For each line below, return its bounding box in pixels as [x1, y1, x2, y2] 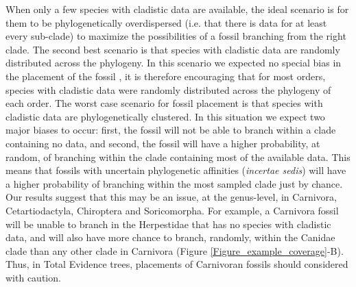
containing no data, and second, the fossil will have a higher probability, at [5, 136, 320, 150]
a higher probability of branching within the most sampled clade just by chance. [5, 176, 343, 190]
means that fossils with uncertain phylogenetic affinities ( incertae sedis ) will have [5, 163, 346, 177]
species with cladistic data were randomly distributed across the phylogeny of [5, 82, 331, 97]
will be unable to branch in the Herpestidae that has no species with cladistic [5, 216, 331, 231]
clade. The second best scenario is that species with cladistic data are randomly [5, 42, 340, 56]
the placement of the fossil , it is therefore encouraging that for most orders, [5, 68, 326, 83]
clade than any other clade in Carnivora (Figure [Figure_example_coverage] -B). [5, 243, 344, 258]
